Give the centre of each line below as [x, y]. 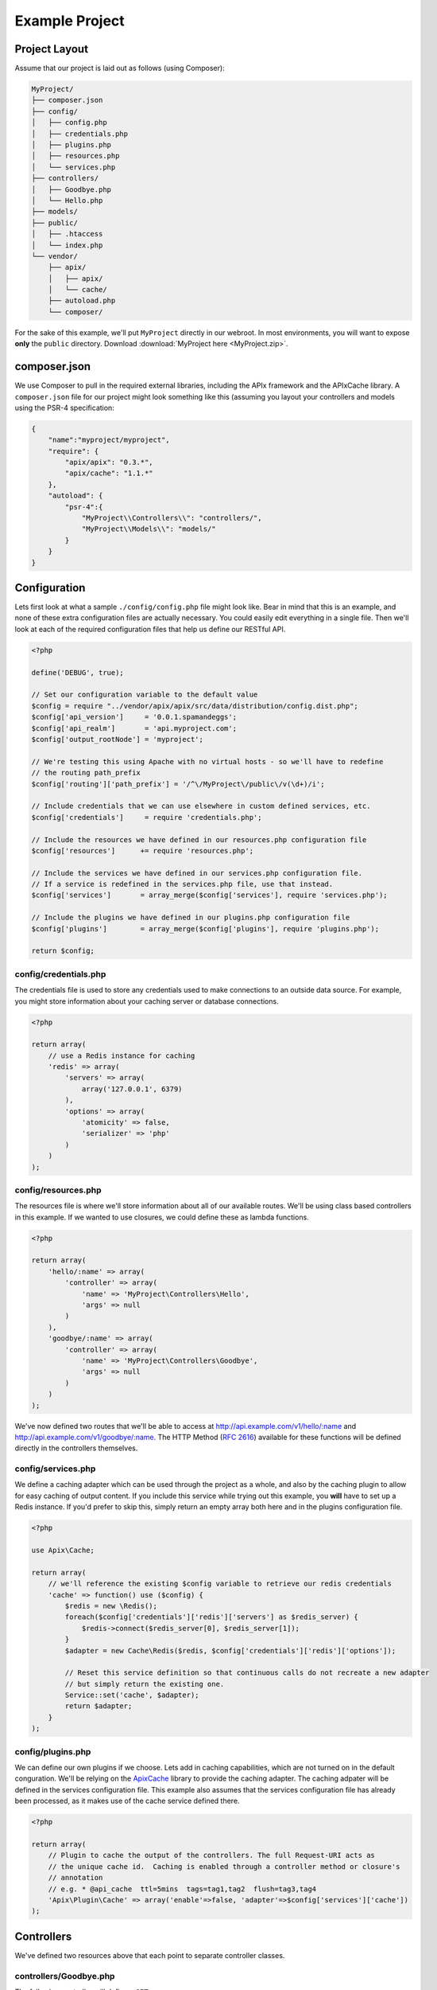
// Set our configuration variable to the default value [145, 695]
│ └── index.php [67, 245]
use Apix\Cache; [63, 1551]
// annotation [75, 1878]
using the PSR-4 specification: [64, 408]
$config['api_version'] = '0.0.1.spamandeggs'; [134, 717]
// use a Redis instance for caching [122, 1055]
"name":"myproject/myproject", [109, 440]
